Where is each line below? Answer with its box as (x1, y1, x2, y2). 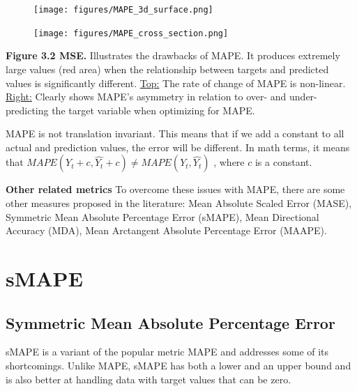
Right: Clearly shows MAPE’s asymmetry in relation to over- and (6, 89, 287, 104)
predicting (6, 102, 49, 117)
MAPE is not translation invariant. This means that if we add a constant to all (6, 126, 344, 141)
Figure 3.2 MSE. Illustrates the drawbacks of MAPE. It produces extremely (6, 48, 340, 63)
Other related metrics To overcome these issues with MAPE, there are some (6, 182, 345, 197)
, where (213, 155, 245, 169)
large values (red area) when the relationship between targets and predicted (6, 61, 329, 76)
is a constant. (255, 155, 312, 169)
